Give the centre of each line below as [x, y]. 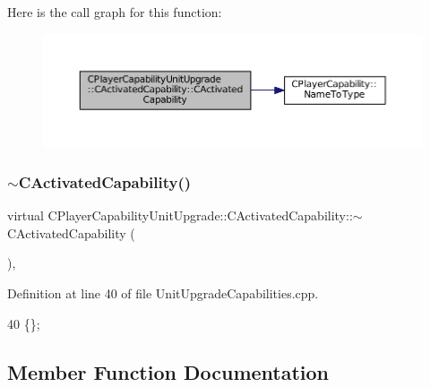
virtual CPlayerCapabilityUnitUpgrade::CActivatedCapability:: [180, 215]
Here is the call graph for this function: [115, 12]
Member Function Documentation [168, 371]
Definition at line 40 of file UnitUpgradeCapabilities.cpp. [163, 292]
